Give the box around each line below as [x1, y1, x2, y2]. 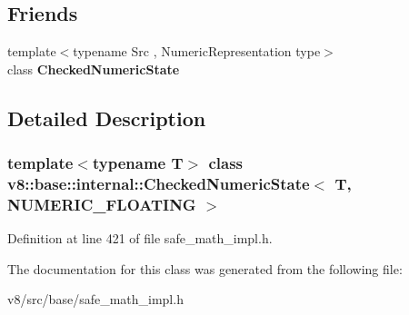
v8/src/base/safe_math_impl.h [7, 290, 184, 309]
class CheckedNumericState [7, 59, 180, 78]
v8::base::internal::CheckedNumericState [7, 172, 310, 195]
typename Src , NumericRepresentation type [73, 42, 321, 61]
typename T [92, 152, 184, 174]
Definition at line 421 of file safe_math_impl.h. [7, 229, 273, 248]
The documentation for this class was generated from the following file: [7, 259, 403, 278]
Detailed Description [7, 103, 206, 132]
